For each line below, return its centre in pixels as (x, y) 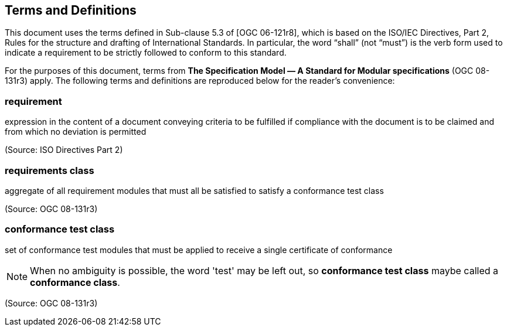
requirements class (50, 170)
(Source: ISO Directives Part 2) (64, 150)
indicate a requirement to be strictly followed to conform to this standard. (146, 53)
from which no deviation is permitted (76, 132)
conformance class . (75, 282)
